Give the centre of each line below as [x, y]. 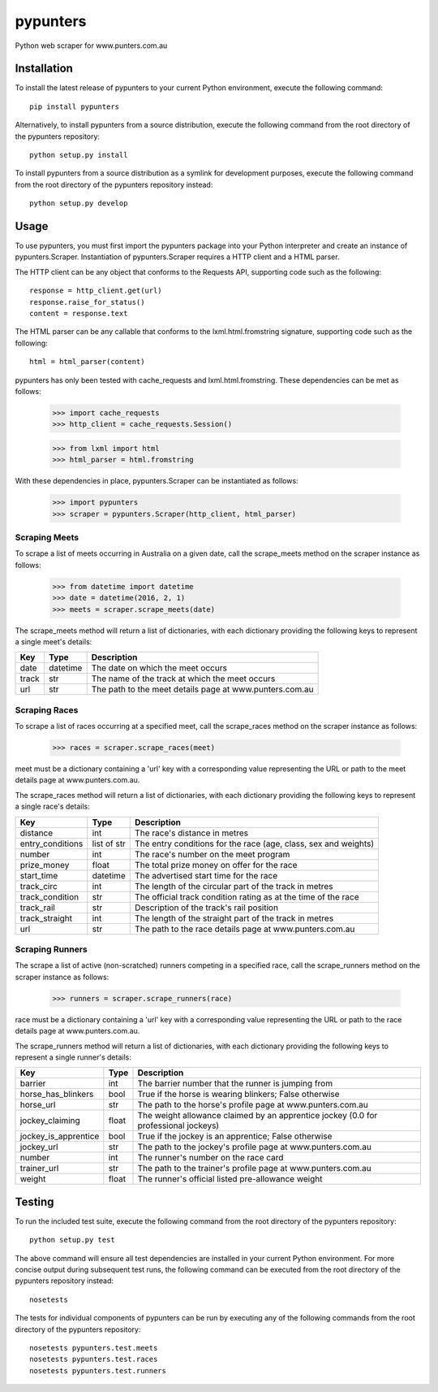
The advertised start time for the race [206, 875]
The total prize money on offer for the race [216, 865]
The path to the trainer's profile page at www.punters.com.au [255, 1169]
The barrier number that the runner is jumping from [235, 1083]
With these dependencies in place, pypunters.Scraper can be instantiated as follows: [157, 481]
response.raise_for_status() [87, 302]
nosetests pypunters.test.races [94, 1359]
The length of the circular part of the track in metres [234, 886]
